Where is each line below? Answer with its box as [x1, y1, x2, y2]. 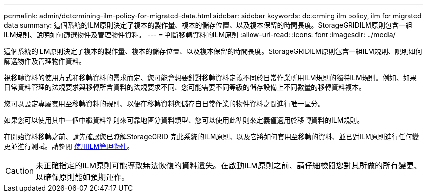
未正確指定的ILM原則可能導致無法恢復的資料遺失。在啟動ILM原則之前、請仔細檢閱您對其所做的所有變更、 [36, 161, 422, 170]
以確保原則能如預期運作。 [36, 172, 130, 182]
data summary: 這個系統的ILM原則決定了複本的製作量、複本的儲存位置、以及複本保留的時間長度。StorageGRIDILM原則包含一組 [4, 21, 412, 29]
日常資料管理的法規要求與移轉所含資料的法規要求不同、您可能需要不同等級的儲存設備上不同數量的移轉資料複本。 [4, 83, 366, 91]
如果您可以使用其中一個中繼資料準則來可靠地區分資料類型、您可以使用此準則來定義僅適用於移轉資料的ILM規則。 [4, 116, 364, 124]
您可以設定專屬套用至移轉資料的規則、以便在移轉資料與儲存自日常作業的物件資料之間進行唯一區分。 [4, 99, 325, 108]
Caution [5, 166, 34, 176]
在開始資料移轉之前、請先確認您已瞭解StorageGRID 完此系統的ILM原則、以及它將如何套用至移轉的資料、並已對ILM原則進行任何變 [4, 132, 419, 141]
